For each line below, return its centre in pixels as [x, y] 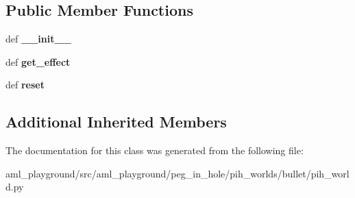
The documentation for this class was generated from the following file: [155, 150]
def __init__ [38, 39]
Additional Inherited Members [116, 122]
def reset [25, 85]
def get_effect [38, 61]
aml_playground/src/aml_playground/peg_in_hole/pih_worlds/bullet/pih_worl [177, 173]
